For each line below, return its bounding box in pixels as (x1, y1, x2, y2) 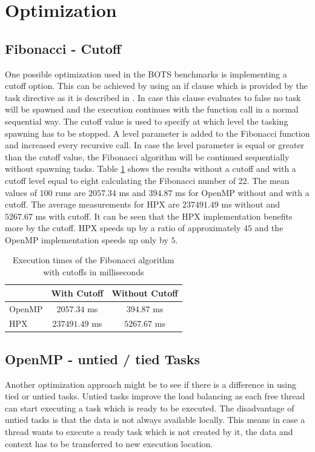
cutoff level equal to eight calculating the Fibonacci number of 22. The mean (5, 174, 290, 186)
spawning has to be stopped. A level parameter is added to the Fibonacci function (5, 126, 310, 139)
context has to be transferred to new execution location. (5, 437, 213, 450)
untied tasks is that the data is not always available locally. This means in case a (5, 413, 305, 426)
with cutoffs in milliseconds (43, 266, 144, 278)
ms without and (221, 198, 280, 211)
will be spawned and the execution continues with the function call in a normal (5, 103, 299, 116)
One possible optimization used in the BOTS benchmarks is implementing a (5, 67, 287, 80)
